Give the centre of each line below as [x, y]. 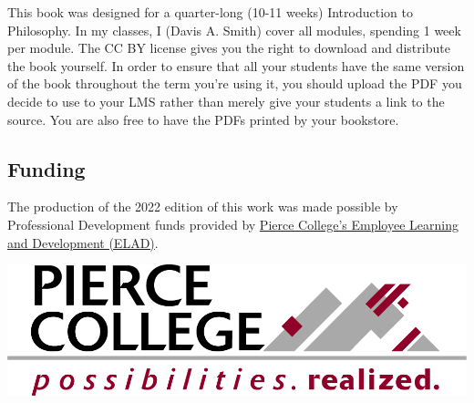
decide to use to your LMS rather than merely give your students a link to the [226, 101]
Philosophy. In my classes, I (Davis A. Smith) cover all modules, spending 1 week [234, 30]
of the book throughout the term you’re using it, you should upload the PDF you [235, 83]
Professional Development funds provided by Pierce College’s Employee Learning [233, 224]
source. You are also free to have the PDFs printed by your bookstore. [203, 119]
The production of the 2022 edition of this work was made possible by [203, 207]
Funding [46, 168]
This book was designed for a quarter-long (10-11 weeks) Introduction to [210, 12]
